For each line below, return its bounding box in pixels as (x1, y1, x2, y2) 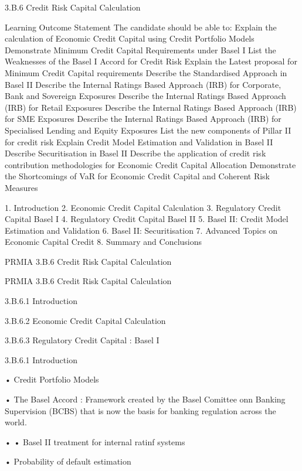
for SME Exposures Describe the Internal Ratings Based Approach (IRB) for (5, 112, 281, 125)
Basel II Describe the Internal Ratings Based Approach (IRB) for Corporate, (5, 78, 281, 90)
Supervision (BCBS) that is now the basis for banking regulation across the (5, 404, 276, 417)
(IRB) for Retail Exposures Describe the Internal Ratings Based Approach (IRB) (5, 101, 297, 113)
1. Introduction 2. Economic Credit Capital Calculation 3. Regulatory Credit (5, 201, 281, 213)
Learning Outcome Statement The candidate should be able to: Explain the (5, 21, 277, 33)
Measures (5, 181, 38, 193)
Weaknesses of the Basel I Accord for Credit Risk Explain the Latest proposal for (5, 55, 297, 67)
